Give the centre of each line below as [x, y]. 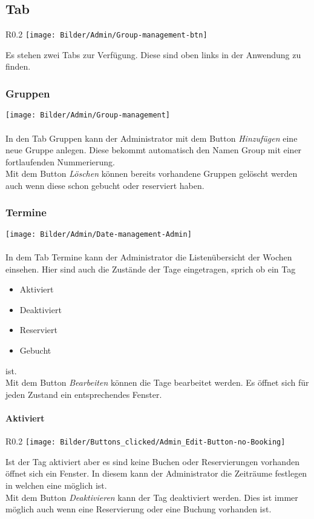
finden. [18, 66]
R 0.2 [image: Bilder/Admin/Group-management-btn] [106, 34]
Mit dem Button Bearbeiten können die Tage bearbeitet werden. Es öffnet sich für [157, 382]
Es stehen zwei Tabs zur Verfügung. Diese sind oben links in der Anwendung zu [153, 54]
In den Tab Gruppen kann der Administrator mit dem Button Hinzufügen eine [152, 138]
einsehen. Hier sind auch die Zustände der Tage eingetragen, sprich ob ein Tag [151, 269]
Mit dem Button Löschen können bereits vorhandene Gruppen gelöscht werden [152, 174]
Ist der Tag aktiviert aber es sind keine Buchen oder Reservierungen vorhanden [152, 461]
